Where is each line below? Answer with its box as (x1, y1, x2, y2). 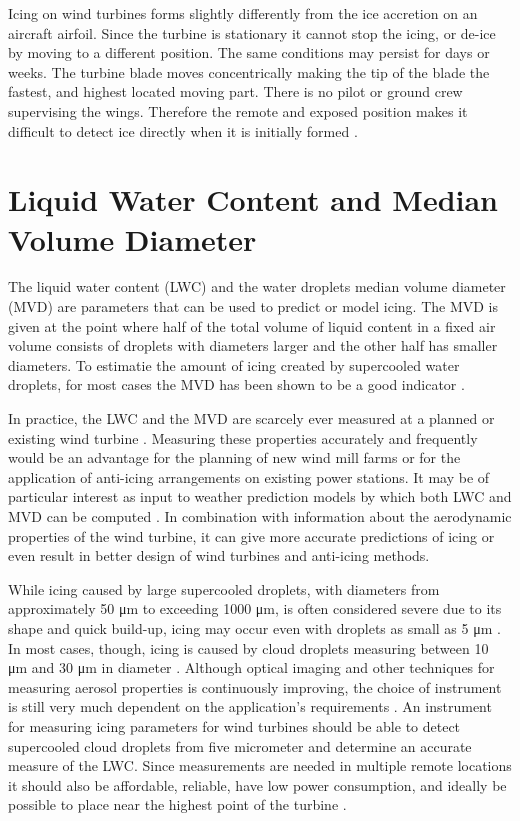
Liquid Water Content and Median (8, 179, 499, 220)
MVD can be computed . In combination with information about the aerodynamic (8, 506, 512, 526)
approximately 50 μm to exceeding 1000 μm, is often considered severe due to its (8, 598, 502, 619)
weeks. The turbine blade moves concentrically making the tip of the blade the (8, 61, 490, 82)
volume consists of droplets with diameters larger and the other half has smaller (8, 335, 498, 356)
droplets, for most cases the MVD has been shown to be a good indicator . (8, 374, 465, 395)
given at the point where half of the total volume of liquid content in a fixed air (8, 315, 496, 336)
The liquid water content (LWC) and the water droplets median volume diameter (8, 276, 506, 297)
